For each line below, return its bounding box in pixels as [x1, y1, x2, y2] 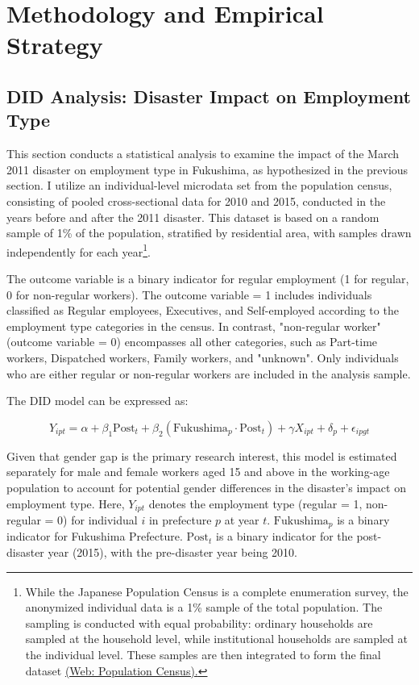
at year [224, 511, 259, 528]
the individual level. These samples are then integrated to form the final [25, 645, 381, 662]
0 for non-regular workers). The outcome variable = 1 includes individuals [6, 286, 372, 303]
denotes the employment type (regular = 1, [148, 495, 363, 512]
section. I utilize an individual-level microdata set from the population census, [6, 177, 392, 194]
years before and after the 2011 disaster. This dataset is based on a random [6, 208, 380, 225]
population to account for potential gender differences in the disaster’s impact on [6, 478, 406, 495]
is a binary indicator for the [215, 528, 353, 545]
